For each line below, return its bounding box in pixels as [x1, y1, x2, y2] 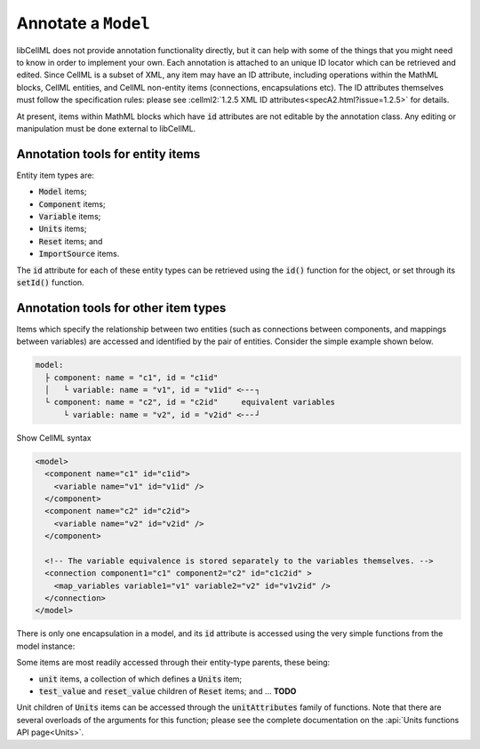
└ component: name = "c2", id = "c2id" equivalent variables [44, 397, 336, 408]
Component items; [38, 198, 106, 209]
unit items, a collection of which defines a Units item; [38, 673, 243, 684]
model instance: [16, 641, 76, 651]
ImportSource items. [38, 249, 120, 259]
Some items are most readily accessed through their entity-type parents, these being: [16, 657, 331, 668]
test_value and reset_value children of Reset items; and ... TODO [38, 685, 297, 697]
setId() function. [16, 276, 84, 288]
